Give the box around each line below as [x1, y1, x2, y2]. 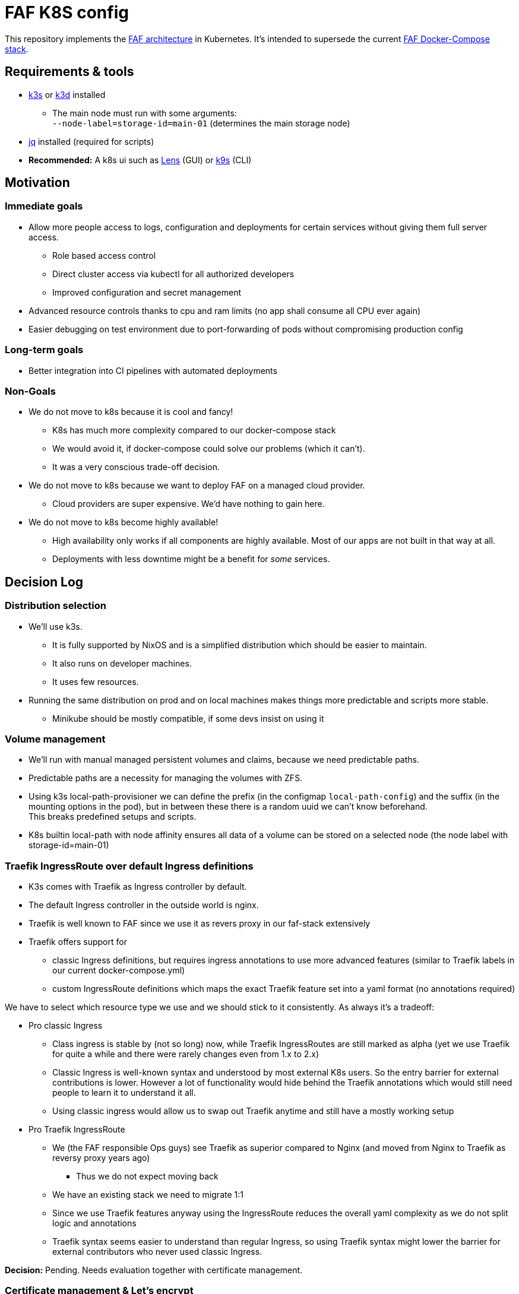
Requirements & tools [5, 64, 134, 80]
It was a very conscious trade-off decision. [52, 462, 220, 472]
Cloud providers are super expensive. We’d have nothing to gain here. [52, 499, 325, 509]
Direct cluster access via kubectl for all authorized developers [52, 268, 295, 279]
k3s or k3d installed [29, 89, 106, 100]
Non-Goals [5, 385, 56, 397]
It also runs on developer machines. [52, 658, 192, 668]
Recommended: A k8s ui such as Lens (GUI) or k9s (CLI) [29, 154, 252, 165]
